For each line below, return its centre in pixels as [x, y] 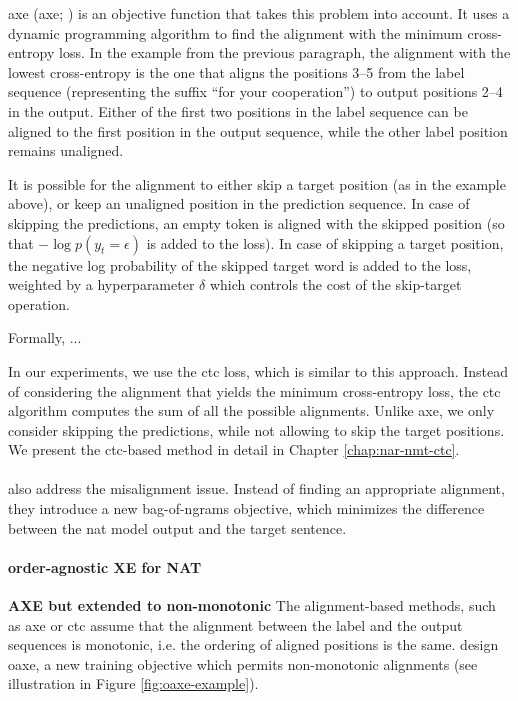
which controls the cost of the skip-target [335, 284]
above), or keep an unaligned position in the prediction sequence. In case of [239, 203]
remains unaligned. [66, 150]
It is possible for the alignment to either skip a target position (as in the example [257, 183]
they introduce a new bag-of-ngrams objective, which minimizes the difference [246, 508]
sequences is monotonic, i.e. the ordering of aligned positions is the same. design [253, 644]
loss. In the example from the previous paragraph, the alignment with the [284, 52]
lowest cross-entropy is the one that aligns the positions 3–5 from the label [236, 71]
